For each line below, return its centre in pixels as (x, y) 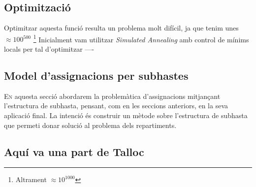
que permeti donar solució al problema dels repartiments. (90, 125)
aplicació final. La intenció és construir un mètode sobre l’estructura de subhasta (126, 115)
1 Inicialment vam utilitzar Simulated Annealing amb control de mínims (141, 38)
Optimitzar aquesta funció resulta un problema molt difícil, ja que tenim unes (121, 28)
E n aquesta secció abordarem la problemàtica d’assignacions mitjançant (112, 96)
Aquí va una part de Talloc (74, 151)
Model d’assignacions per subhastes (96, 76)
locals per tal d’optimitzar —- (49, 49)
